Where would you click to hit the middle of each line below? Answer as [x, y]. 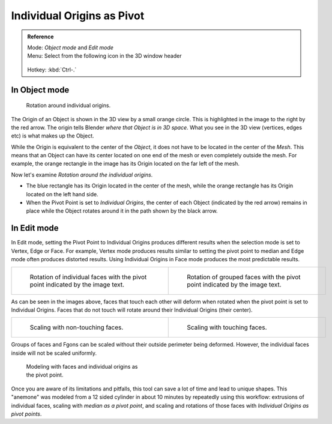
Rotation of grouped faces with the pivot [244, 277]
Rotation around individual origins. [68, 106]
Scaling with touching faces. [227, 327]
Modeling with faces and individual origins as [82, 367]
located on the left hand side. [62, 194]
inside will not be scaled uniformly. [54, 353]
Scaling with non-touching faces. [77, 327]
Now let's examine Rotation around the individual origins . [82, 175]
